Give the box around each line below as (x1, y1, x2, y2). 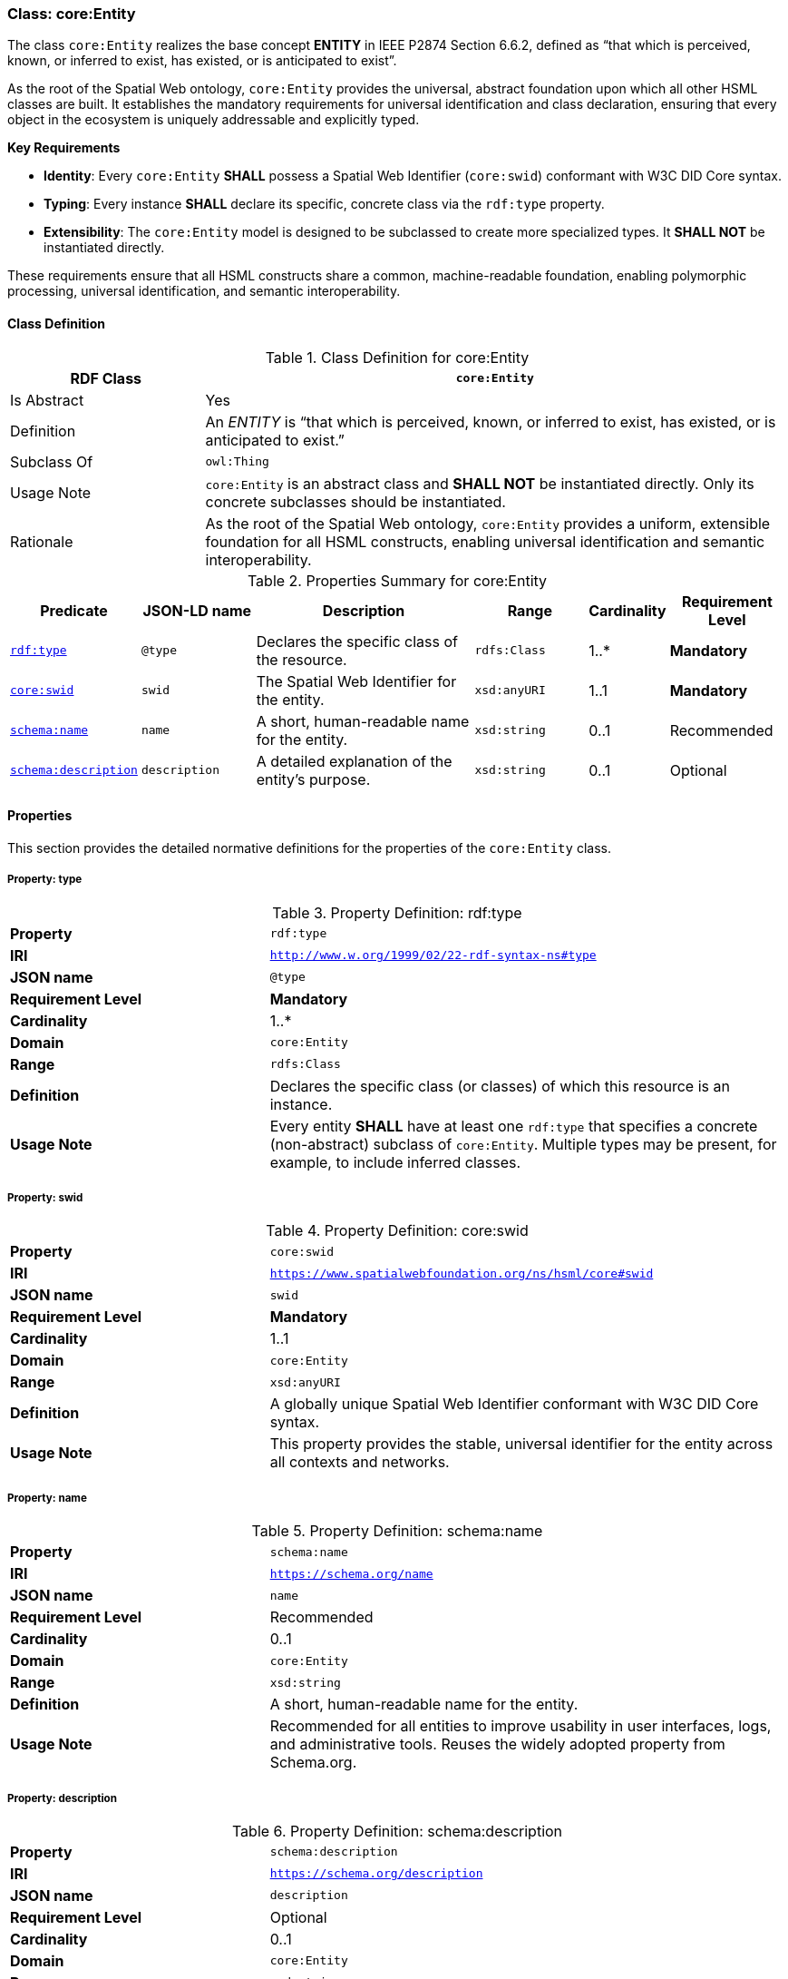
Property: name (7, 1491, 87, 1504)
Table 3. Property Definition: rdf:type (272, 903, 522, 922)
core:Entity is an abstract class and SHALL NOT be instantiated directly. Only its (205, 474, 754, 493)
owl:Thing (205, 455, 269, 469)
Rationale (10, 532, 73, 551)
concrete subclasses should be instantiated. (205, 492, 506, 511)
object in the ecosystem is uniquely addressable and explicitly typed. (7, 112, 420, 128)
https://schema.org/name (269, 1566, 433, 1581)
